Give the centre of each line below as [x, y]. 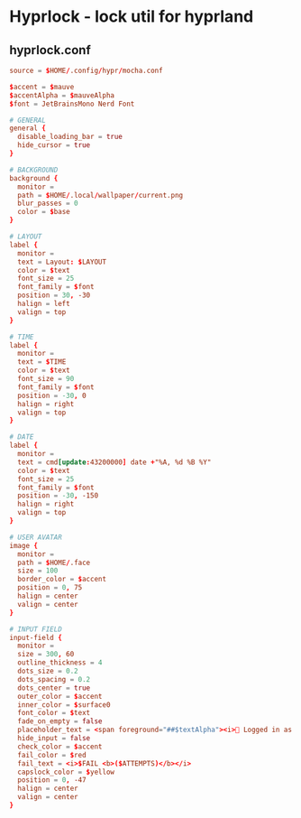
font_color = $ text [54, 713]
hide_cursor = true [54, 145]
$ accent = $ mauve [42, 87]
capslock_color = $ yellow [66, 772]
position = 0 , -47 [52, 780]
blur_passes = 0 [48, 204]
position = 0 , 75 [50, 588]
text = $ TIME [42, 362]
